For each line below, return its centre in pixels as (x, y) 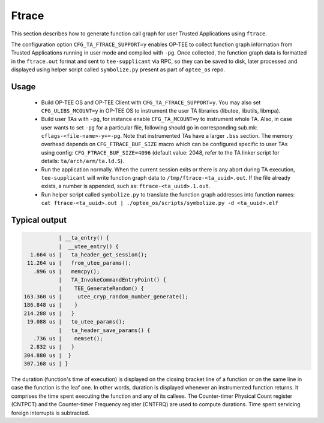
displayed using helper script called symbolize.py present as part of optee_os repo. (118, 70)
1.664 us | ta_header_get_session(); (89, 254)
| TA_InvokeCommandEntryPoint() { (112, 280)
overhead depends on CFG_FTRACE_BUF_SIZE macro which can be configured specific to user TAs (164, 144)
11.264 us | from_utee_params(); (79, 263)
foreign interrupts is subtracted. (50, 413)
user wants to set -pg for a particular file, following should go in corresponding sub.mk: (149, 127)
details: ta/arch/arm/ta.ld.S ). (82, 161)
